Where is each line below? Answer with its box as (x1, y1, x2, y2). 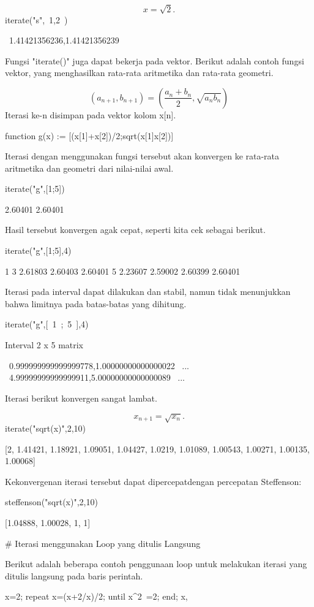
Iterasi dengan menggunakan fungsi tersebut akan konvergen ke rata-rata (5, 150, 280, 162)
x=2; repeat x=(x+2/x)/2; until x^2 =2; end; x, (5, 590, 188, 603)
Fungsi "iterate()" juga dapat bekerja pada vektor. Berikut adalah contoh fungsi (5, 54, 304, 67)
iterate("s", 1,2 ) (5, 13, 68, 26)
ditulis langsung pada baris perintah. (5, 569, 143, 582)
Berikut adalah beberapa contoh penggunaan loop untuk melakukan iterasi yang (5, 557, 307, 570)
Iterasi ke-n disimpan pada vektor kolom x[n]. (5, 108, 176, 121)
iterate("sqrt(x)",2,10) (5, 421, 86, 434)
